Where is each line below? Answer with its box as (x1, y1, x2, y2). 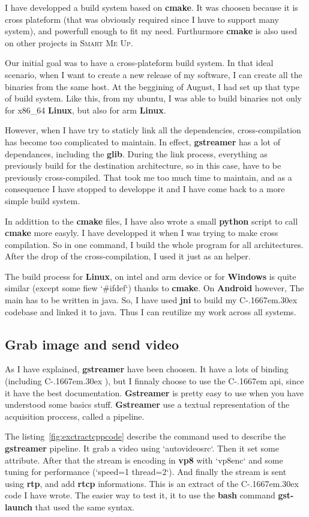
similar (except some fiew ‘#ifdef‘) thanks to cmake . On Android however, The (5, 282, 304, 294)
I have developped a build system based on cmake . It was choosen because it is (5, 1, 298, 13)
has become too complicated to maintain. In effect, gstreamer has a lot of (5, 135, 280, 148)
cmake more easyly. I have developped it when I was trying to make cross (5, 226, 278, 239)
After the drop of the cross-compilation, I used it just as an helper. (5, 250, 251, 262)
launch (5, 500, 32, 513)
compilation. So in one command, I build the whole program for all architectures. (5, 238, 304, 250)
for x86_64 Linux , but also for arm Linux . (5, 103, 166, 116)
